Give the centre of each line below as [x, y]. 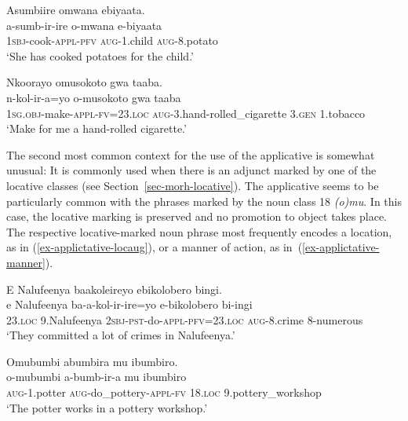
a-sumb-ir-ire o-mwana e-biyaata [84, 25]
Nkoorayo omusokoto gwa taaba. [84, 82]
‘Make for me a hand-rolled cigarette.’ [97, 128]
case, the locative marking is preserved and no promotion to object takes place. [197, 216]
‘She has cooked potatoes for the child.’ [100, 55]
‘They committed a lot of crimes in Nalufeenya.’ [121, 335]
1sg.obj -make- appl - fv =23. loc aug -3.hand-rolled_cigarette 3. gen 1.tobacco [186, 113]
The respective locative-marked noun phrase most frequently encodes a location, [199, 231]
